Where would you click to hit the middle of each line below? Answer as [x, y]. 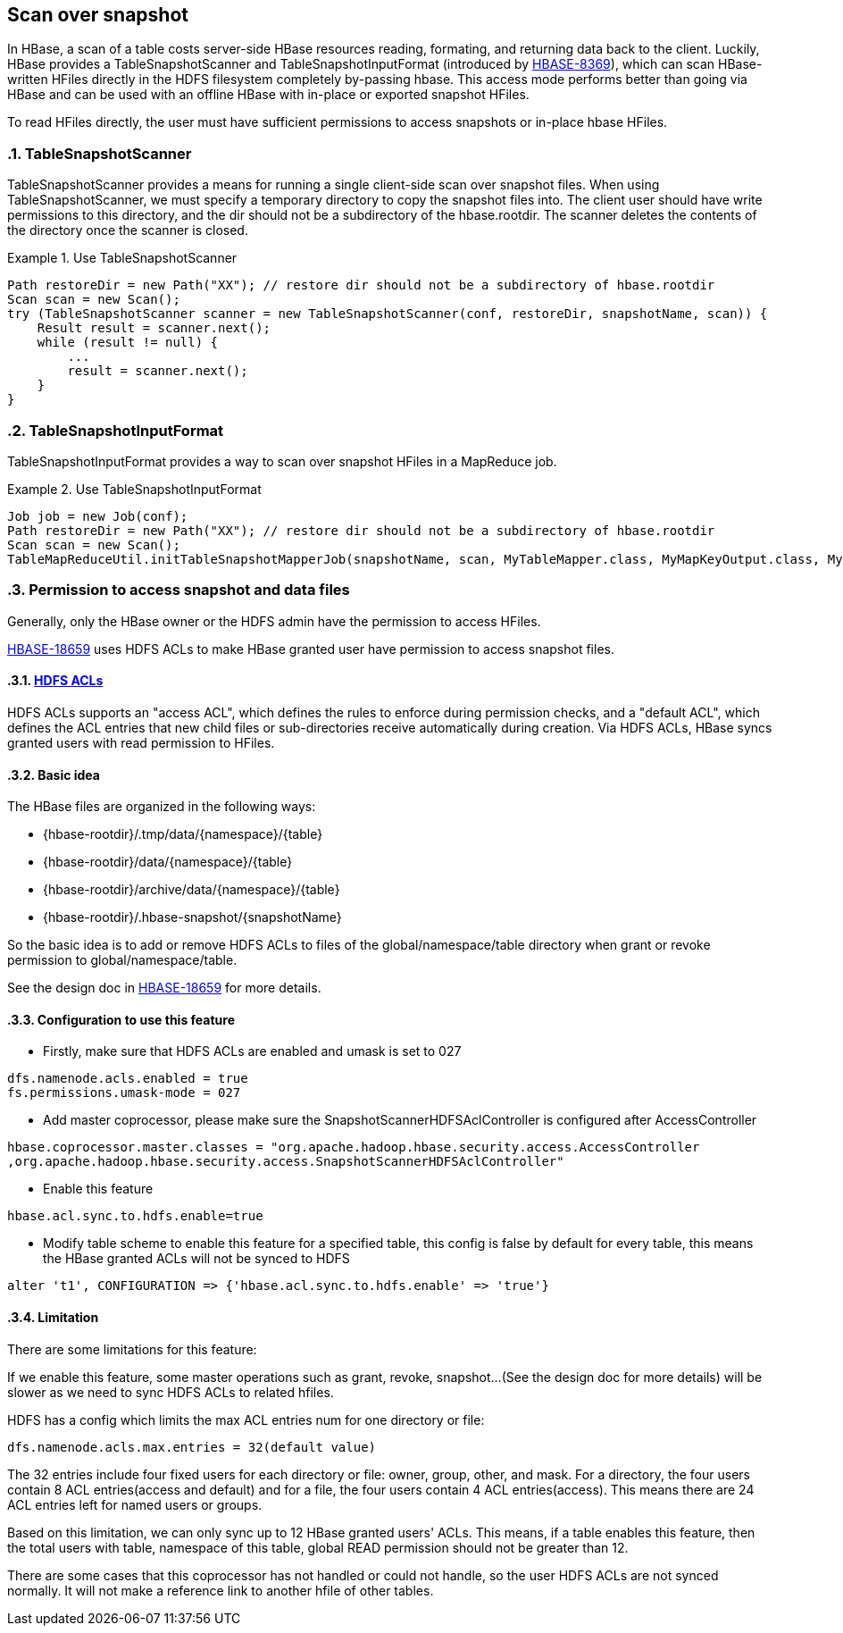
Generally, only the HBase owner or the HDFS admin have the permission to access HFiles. [274, 621]
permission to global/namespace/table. [122, 960]
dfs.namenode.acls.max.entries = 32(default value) [192, 1447]
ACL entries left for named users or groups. [135, 1504]
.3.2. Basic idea [54, 775]
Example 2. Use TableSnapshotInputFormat [134, 489]
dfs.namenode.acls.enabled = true [128, 1079]
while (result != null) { [128, 343]
